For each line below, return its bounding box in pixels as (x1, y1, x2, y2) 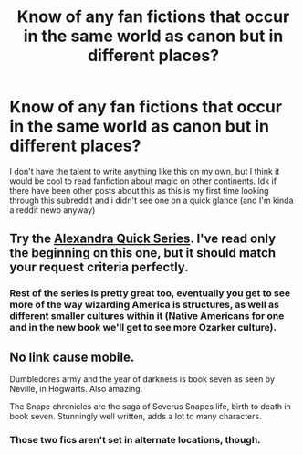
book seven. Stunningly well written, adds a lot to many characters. (9, 411, 262, 422)
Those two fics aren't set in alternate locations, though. (9, 433, 262, 446)
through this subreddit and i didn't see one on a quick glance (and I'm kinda (9, 195, 294, 206)
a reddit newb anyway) (9, 204, 96, 216)
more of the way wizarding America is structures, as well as (9, 299, 280, 312)
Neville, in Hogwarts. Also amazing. (9, 384, 143, 395)
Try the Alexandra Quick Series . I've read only (9, 231, 277, 247)
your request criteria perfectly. (9, 259, 189, 275)
